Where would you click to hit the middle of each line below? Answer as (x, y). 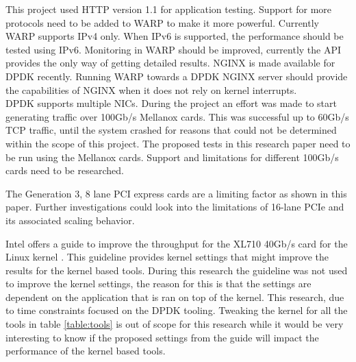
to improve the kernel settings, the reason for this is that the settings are (158, 283)
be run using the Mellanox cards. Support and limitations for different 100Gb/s (172, 157)
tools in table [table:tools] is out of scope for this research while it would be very (175, 324)
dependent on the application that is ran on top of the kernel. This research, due (175, 297)
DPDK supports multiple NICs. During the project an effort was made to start (171, 103)
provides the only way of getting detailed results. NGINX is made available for (170, 63)
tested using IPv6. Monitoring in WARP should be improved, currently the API (174, 49)
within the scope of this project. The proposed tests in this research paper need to (178, 143)
